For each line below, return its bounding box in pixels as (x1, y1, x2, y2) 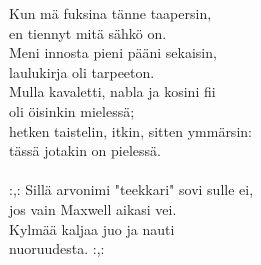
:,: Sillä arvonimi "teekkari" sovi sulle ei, (9, 179, 254, 200)
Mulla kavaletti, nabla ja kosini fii (9, 81, 216, 102)
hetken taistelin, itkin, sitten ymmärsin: (9, 120, 252, 141)
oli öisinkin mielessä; (9, 100, 135, 121)
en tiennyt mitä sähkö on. (9, 22, 167, 43)
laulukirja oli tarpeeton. (9, 61, 155, 82)
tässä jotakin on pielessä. (9, 140, 161, 161)
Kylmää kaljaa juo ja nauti (9, 218, 175, 239)
